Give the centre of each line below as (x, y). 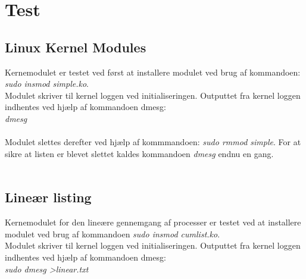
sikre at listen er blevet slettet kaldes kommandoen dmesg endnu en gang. (139, 153)
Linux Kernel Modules (76, 47)
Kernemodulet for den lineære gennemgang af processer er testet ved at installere (153, 222)
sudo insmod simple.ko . (47, 84)
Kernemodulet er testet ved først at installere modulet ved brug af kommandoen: (153, 72)
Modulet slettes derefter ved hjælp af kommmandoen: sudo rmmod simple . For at (153, 142)
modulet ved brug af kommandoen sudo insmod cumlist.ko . (113, 233)
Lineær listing (48, 197)
